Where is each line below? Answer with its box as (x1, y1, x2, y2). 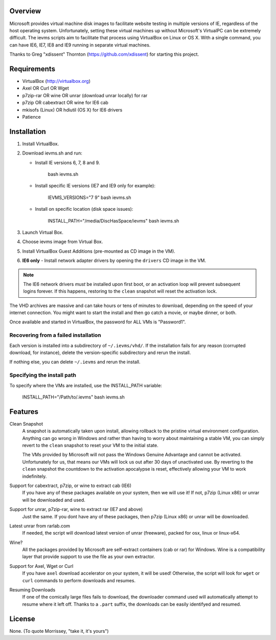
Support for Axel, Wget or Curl (9, 563, 74, 569)
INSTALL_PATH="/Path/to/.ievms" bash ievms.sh (22, 394, 125, 400)
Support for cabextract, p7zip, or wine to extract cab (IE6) (9, 482, 132, 489)
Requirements (9, 64, 56, 73)
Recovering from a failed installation (9, 332, 102, 339)
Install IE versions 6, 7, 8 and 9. (35, 159, 100, 166)
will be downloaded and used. (22, 497, 85, 503)
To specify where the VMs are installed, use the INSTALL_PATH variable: (9, 382, 162, 388)
